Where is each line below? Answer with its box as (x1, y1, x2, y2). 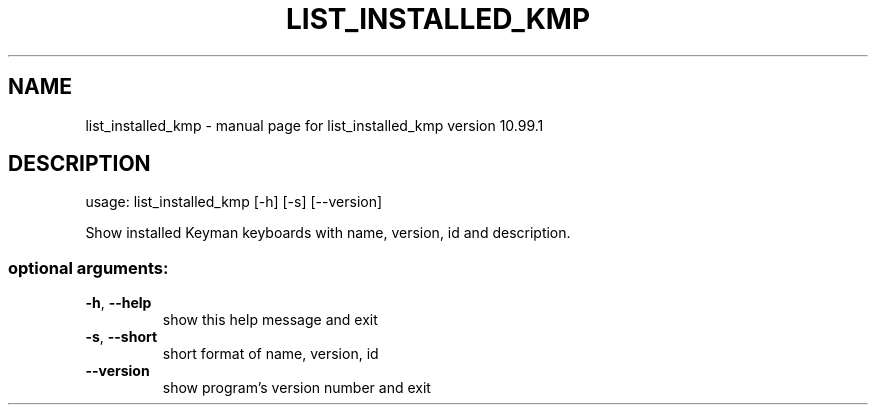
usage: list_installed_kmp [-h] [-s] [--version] (85, 193, 383, 211)
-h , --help (85, 294, 152, 312)
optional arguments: (8, 257, 169, 278)
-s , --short (85, 328, 158, 346)
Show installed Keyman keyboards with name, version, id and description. (85, 224, 571, 242)
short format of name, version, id (162, 345, 379, 363)
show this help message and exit (162, 311, 378, 329)
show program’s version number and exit (162, 379, 431, 397)
